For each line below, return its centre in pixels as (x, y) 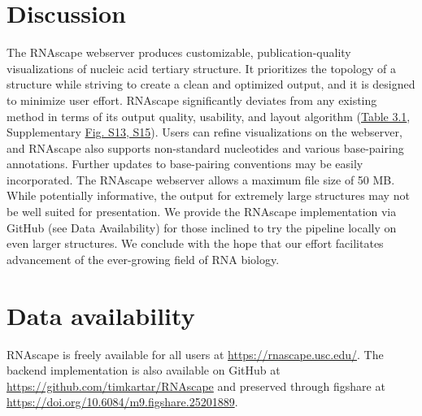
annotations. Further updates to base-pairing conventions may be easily (185, 164)
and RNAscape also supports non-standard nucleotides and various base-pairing (205, 147)
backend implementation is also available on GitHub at (144, 370)
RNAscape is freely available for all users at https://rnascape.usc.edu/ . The (195, 354)
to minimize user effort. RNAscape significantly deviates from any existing (192, 100)
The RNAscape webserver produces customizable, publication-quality (179, 52)
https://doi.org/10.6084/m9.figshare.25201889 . (122, 402)
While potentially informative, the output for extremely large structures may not (208, 195)
